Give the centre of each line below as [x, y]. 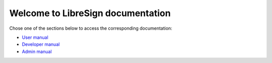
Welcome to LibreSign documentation [90, 13]
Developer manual [41, 44]
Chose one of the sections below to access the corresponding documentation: [91, 28]
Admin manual [37, 51]
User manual [35, 37]
